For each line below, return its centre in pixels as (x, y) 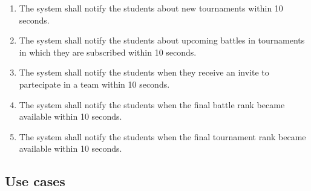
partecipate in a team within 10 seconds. (94, 84)
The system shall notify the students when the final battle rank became (152, 104)
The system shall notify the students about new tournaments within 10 (151, 8)
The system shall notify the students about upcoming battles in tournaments (162, 40)
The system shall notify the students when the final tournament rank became (162, 136)
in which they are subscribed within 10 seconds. (108, 52)
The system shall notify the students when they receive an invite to (144, 72)
